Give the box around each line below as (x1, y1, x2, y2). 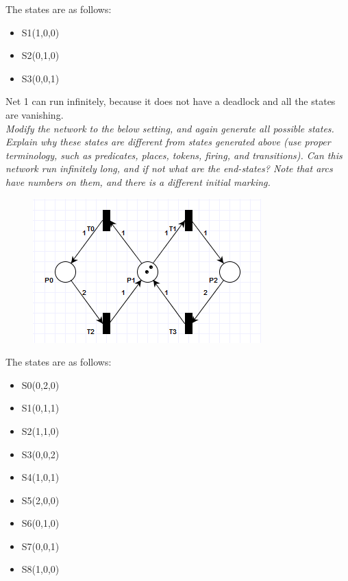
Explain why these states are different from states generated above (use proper (5, 134, 331, 149)
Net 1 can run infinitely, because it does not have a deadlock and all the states (5, 94, 336, 108)
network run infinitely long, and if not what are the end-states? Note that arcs (5, 161, 333, 176)
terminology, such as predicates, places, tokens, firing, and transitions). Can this (5, 147, 343, 162)
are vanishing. (5, 107, 64, 121)
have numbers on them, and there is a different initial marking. (5, 174, 271, 189)
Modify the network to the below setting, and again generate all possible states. (5, 121, 334, 135)
